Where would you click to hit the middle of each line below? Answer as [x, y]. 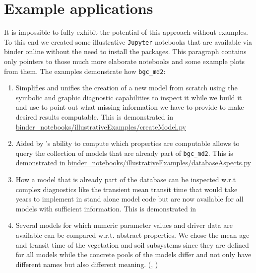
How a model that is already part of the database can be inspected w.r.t [126, 179]
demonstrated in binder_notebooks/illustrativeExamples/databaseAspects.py [133, 163]
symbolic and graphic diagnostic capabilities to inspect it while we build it [129, 97]
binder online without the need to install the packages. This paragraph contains [125, 51]
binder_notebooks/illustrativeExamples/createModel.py [101, 126]
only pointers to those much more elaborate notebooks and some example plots [125, 61]
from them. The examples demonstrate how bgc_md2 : [85, 71]
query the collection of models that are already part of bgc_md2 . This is [124, 153]
